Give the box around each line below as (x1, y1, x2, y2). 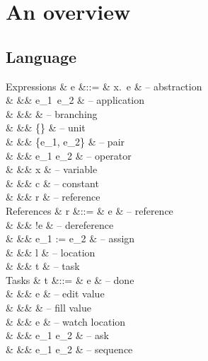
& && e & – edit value (6, 286, 105, 301)
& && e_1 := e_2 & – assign (6, 231, 135, 246)
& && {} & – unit (6, 120, 86, 135)
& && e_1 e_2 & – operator (6, 148, 132, 162)
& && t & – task (6, 259, 80, 273)
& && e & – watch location (6, 314, 126, 329)
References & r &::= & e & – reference (6, 203, 173, 218)
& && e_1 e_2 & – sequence (6, 341, 133, 356)
